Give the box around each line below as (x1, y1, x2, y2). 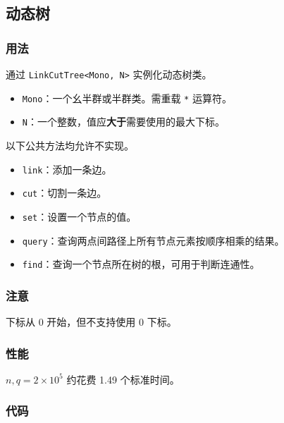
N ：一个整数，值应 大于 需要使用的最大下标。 (22, 114, 225, 129)
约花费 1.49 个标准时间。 (66, 372, 180, 386)
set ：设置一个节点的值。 (22, 209, 137, 223)
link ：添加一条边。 (22, 161, 112, 176)
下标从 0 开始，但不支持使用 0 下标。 (6, 314, 177, 329)
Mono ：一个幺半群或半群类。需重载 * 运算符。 (22, 90, 232, 105)
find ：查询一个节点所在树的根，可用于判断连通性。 (22, 257, 260, 271)
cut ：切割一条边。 (22, 185, 107, 200)
